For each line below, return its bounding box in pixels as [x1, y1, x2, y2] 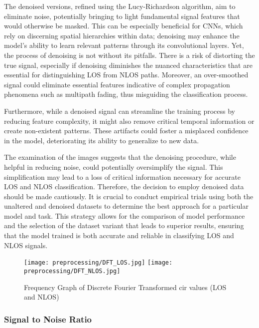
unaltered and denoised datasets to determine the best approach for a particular [4, 201, 249, 211]
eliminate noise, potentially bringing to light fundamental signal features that [4, 10, 240, 21]
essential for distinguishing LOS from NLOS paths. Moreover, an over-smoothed [4, 69, 249, 80]
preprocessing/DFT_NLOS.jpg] [24, 267, 121, 275]
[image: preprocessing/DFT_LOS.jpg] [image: [24, 259, 173, 267]
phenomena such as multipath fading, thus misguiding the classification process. [4, 89, 248, 99]
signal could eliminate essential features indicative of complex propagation [4, 79, 230, 89]
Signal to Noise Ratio [4, 313, 92, 325]
